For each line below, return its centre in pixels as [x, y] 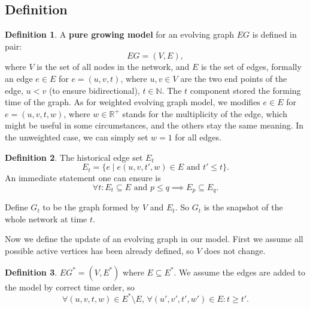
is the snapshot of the [243, 207]
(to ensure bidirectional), [94, 90]
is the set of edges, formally [251, 67]
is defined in [274, 34]
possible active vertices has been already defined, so [99, 250]
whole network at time [46, 218]
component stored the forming [245, 90]
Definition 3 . [31, 272]
